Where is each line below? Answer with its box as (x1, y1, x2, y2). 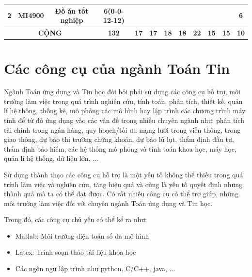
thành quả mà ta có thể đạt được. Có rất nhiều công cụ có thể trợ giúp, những (4, 189, 238, 199)
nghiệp (60, 15, 83, 25)
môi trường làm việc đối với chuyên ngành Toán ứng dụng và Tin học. (4, 198, 213, 208)
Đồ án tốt (55, 5, 89, 16)
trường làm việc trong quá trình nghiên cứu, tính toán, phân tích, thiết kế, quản (4, 96, 243, 106)
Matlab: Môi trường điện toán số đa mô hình (15, 230, 149, 241)
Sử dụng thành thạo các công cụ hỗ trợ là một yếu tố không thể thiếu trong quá (4, 169, 243, 179)
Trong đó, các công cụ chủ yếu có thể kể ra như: (4, 214, 147, 225)
